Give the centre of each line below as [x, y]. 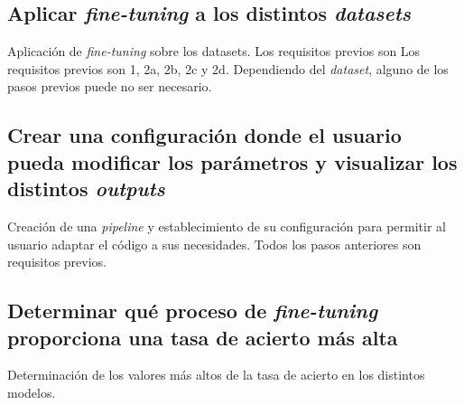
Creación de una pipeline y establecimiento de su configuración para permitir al [227, 226]
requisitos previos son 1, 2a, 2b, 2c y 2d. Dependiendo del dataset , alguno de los [228, 68]
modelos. [32, 392]
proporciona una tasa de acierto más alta [203, 337]
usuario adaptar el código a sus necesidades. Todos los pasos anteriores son [214, 244]
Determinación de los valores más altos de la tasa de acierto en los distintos [216, 375]
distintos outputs [86, 188]
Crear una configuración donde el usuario [204, 135]
